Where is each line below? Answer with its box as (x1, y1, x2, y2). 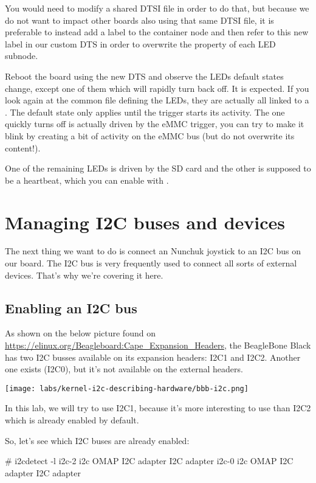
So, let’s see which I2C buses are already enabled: (5, 434, 190, 447)
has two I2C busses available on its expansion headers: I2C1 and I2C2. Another (5, 350, 301, 363)
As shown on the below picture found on (5, 327, 156, 339)
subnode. (5, 49, 38, 62)
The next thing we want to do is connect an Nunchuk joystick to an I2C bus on (5, 245, 301, 257)
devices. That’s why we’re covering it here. (5, 268, 163, 281)
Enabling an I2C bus (5, 298, 137, 317)
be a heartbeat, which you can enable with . (5, 173, 169, 186)
